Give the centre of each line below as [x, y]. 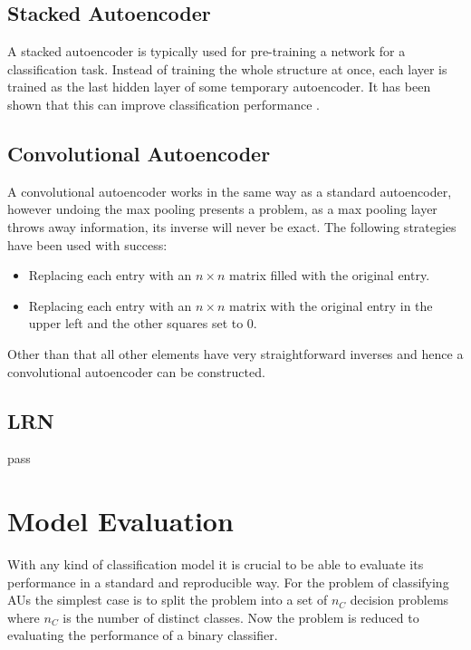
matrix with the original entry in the [331, 305]
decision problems [399, 600]
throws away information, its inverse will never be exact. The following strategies [232, 226]
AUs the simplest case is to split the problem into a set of [168, 600]
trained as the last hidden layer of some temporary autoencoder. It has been [219, 87]
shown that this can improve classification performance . [163, 104]
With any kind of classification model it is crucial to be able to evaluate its [216, 564]
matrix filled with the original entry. [330, 275]
